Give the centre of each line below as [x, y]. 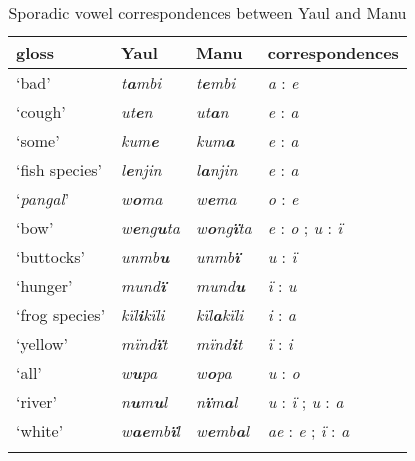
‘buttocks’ [50, 256]
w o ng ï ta [224, 227]
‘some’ [38, 140]
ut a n [212, 111]
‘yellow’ [42, 343]
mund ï [143, 285]
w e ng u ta [151, 227]
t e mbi [216, 82]
